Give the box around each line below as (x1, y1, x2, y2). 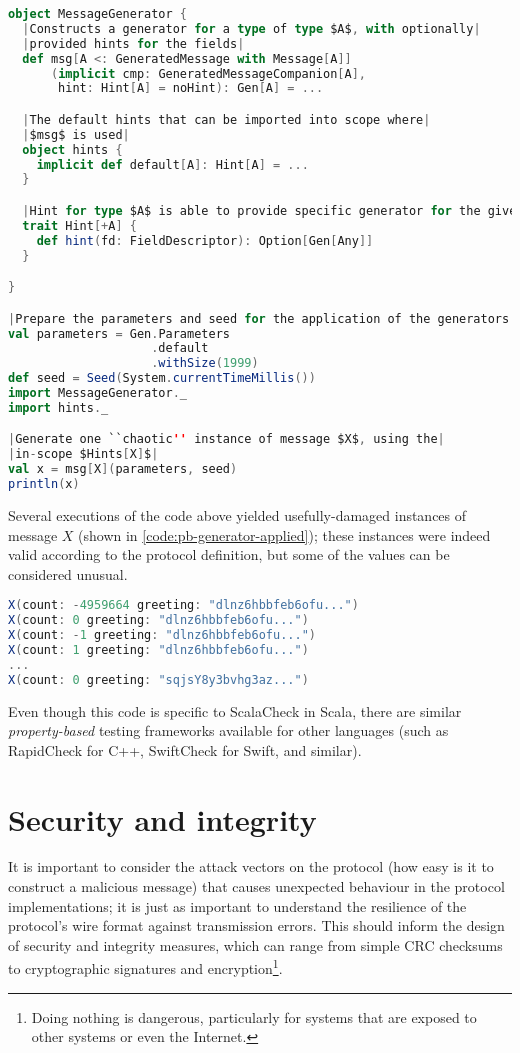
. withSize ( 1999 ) (151, 356, 259, 371)
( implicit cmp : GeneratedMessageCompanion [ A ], (50, 66, 367, 81)
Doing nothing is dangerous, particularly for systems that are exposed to (31, 1006, 477, 1027)
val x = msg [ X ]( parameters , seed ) (8, 462, 238, 477)
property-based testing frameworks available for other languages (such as (8, 720, 449, 741)
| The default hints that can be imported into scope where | (22, 112, 431, 127)
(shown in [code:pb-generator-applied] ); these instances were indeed (78, 524, 491, 545)
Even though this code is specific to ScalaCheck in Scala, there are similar (8, 700, 462, 721)
